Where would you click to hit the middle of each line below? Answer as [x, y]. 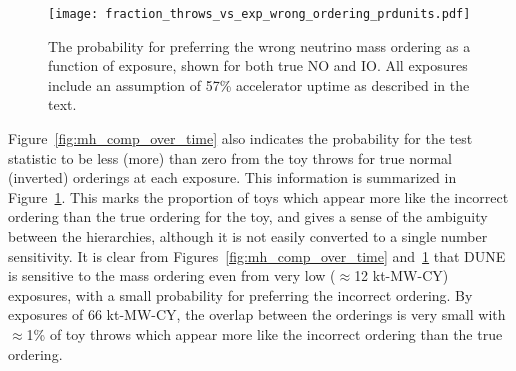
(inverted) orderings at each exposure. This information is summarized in [232, 177]
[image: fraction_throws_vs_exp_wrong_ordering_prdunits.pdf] [259, 14]
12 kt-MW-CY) [401, 275]
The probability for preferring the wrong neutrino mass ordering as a [259, 45]
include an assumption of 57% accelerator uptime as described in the [259, 84]
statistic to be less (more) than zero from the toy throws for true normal [230, 157]
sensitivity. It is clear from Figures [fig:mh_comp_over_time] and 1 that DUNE [257, 255]
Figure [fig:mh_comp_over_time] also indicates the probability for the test [240, 138]
